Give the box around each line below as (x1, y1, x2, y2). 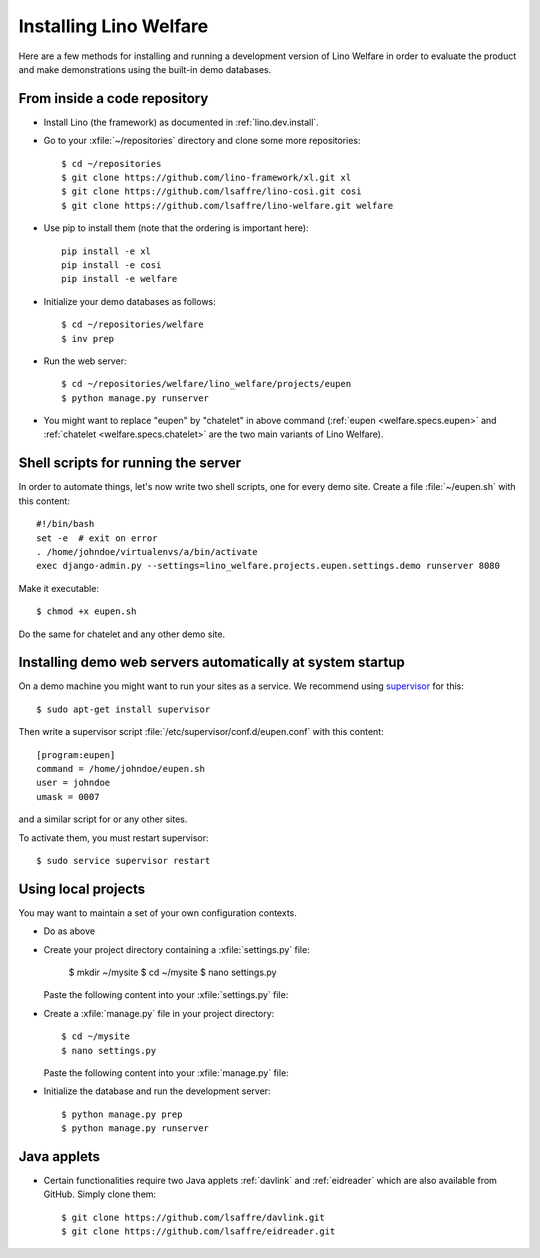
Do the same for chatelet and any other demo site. (18, 628, 225, 640)
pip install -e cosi (61, 259, 162, 270)
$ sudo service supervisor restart (36, 855, 211, 866)
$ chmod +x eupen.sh (36, 606, 137, 617)
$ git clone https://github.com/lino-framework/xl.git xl (61, 172, 352, 184)
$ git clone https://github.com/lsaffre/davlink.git (61, 1211, 325, 1223)
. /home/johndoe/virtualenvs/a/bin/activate (36, 546, 259, 557)
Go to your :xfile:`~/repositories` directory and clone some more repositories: (43, 135, 361, 147)
